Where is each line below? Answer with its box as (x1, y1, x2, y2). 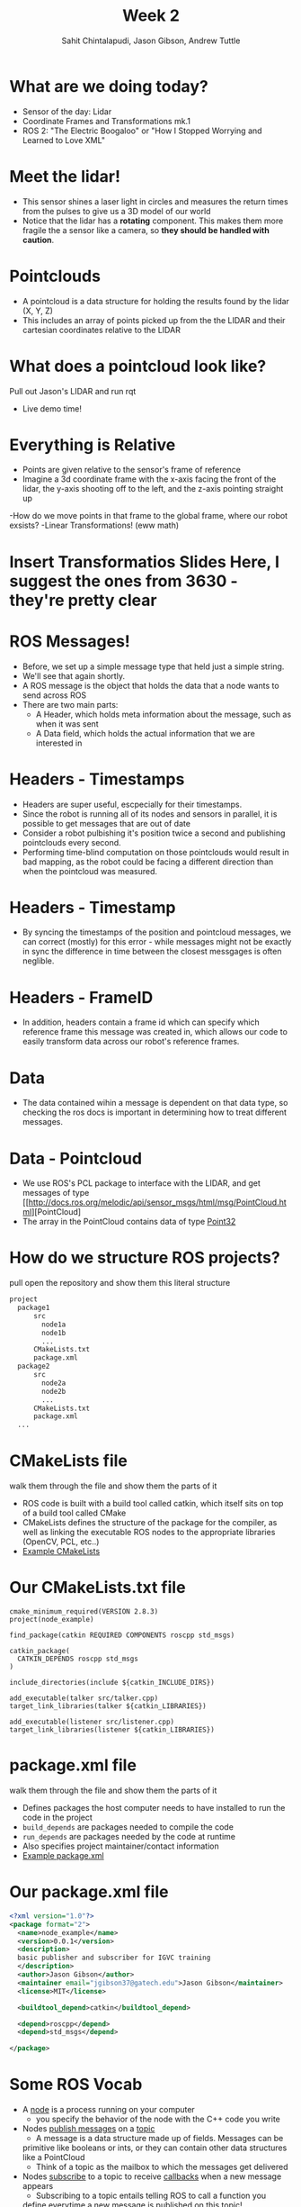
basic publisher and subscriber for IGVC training (17, 1953, 211, 1963)
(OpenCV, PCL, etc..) (22, 1536, 100, 1547)
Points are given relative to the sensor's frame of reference (22, 465, 241, 475)
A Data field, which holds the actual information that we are (35, 728, 256, 738)
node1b (41, 1328, 66, 1337)
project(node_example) (9, 1615, 94, 1624)
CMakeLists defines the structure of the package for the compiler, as (22, 1517, 278, 1528)
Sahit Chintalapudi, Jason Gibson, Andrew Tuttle (61, 35, 241, 46)
